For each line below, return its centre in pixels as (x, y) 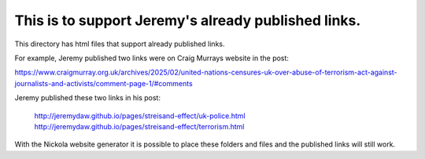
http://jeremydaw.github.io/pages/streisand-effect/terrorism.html (139, 126)
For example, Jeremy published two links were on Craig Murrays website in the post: (152, 58)
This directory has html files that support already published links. (120, 44)
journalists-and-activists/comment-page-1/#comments (103, 83)
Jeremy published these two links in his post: (88, 98)
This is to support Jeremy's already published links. (188, 20)
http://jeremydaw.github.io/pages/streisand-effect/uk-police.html (140, 116)
